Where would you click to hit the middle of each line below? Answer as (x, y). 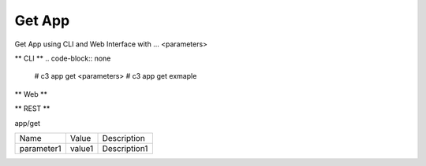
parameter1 (40, 148)
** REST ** (32, 109)
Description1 (125, 148)
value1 (82, 148)
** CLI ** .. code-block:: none (63, 58)
